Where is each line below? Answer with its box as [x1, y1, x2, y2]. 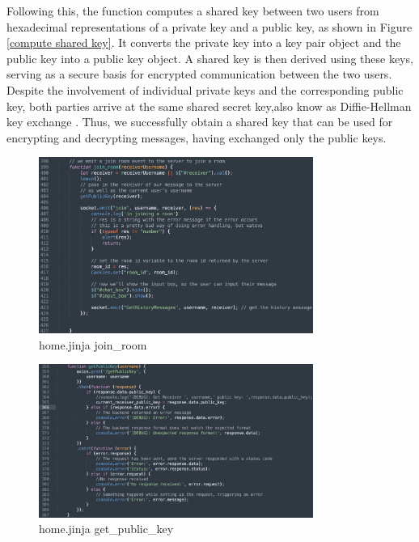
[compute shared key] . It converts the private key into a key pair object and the [6, 34, 401, 51]
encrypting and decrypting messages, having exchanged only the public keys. [6, 129, 387, 146]
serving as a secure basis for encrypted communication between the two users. [6, 66, 392, 83]
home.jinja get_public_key [39, 520, 174, 537]
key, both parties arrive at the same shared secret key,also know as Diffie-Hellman [6, 97, 412, 114]
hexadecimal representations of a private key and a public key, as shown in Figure [6, 18, 413, 35]
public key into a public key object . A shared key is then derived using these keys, [6, 49, 413, 66]
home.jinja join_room [39, 336, 147, 353]
